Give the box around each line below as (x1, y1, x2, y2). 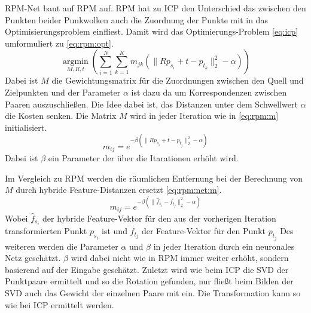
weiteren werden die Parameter (5, 240, 118, 252)
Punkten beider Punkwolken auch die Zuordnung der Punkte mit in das (5, 13, 268, 26)
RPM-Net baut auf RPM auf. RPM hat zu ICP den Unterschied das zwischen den (5, 2, 306, 14)
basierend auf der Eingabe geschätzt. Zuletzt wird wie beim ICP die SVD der (5, 263, 289, 275)
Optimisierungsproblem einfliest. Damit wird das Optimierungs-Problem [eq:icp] (5, 25, 298, 38)
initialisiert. (5, 121, 47, 133)
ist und (102, 225, 127, 237)
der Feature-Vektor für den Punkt (141, 225, 266, 237)
